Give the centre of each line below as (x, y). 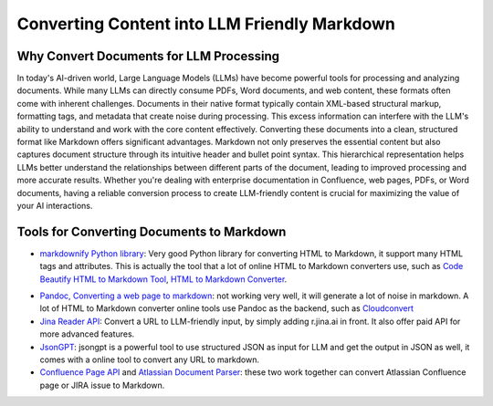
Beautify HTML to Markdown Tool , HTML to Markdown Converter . (163, 279)
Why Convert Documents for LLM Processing (148, 56)
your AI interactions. (55, 205)
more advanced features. (87, 334)
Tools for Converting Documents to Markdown (152, 231)
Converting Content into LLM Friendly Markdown (206, 24)
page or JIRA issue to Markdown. (102, 385)
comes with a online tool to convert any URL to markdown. (150, 359)
